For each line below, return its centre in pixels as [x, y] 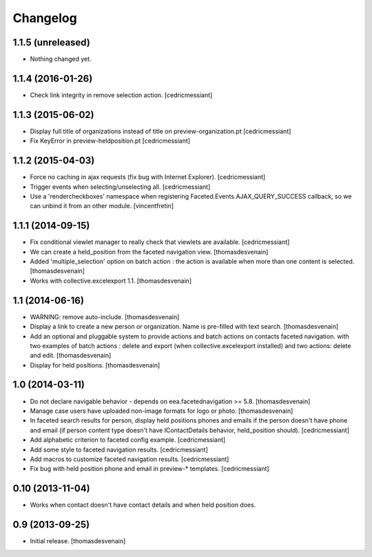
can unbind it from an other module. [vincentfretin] [102, 206]
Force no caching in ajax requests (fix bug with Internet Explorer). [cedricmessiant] [148, 177]
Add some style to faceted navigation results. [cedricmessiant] [119, 449]
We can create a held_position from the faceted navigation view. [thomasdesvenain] [149, 252]
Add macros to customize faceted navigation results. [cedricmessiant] [130, 459]
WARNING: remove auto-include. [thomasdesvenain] [105, 316]
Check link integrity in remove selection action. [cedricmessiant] [121, 95]
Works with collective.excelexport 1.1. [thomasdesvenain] [111, 281]
